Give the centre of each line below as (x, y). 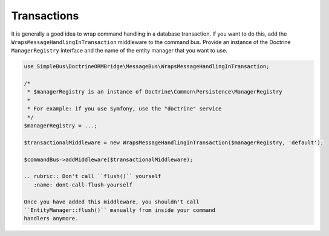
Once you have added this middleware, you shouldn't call (112, 202)
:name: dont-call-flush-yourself (83, 185)
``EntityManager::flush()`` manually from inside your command (120, 210)
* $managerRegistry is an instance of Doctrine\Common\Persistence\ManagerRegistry (155, 92)
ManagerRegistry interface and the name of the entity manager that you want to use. (119, 51)
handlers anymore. (51, 218)
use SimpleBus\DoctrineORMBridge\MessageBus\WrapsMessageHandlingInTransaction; (147, 67)
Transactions (45, 16)
